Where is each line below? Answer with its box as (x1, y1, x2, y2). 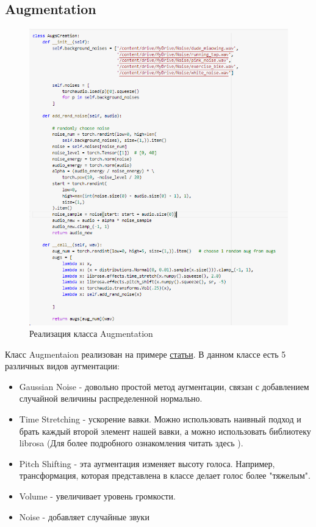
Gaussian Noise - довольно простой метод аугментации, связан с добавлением (19, 380, 309, 392)
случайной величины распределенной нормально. (19, 392, 203, 405)
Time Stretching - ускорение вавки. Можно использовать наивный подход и (19, 413, 301, 426)
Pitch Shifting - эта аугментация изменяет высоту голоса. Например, (19, 457, 275, 470)
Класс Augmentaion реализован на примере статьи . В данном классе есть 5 (5, 347, 286, 360)
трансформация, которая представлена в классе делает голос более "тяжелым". (19, 469, 311, 482)
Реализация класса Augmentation (29, 327, 153, 340)
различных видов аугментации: (5, 359, 120, 372)
